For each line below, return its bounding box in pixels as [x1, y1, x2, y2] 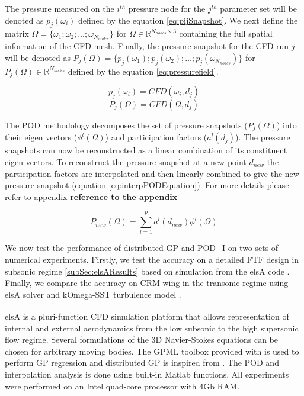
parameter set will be [220, 2, 297, 14]
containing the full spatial [179, 27, 273, 40]
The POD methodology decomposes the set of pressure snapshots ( [5, 118, 248, 131]
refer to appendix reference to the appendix [5, 190, 178, 202]
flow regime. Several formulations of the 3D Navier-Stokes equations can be [5, 333, 279, 346]
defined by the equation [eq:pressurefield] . [68, 65, 219, 77]
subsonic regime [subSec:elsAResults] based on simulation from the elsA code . [5, 265, 290, 277]
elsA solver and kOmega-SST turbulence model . [5, 288, 181, 300]
